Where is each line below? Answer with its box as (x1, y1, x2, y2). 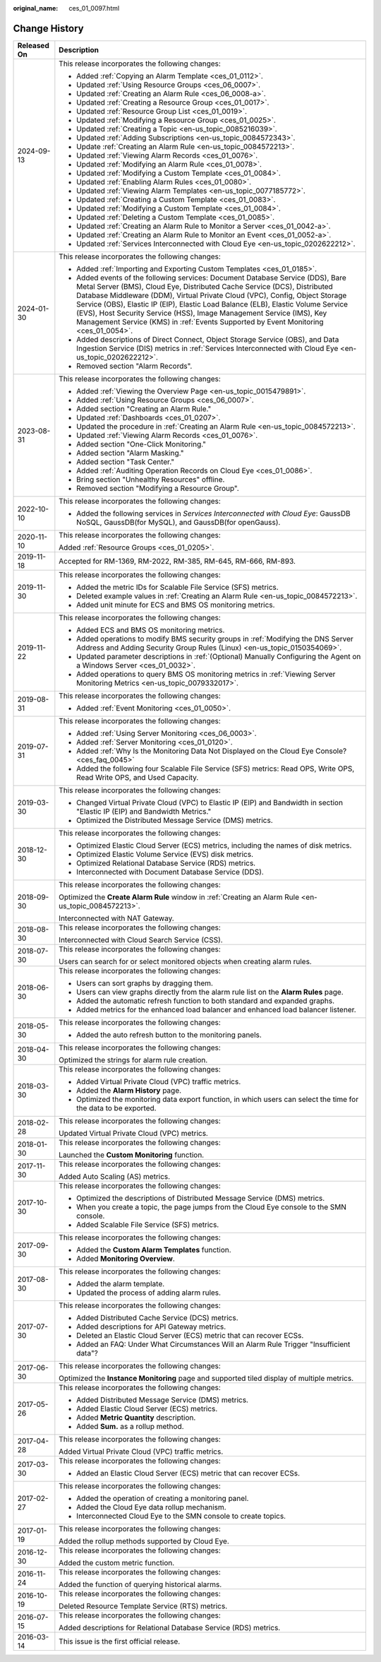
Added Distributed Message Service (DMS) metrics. (76, 1395, 248, 1405)
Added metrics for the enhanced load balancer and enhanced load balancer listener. (76, 1004, 356, 1014)
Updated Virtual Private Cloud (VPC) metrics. (59, 1128, 208, 1138)
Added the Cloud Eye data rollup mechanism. (76, 1502, 226, 1512)
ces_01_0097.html (68, 4, 120, 12)
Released (17, 40, 49, 50)
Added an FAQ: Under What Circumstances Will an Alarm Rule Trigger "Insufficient (76, 1339, 351, 1349)
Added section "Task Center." (76, 456, 175, 466)
